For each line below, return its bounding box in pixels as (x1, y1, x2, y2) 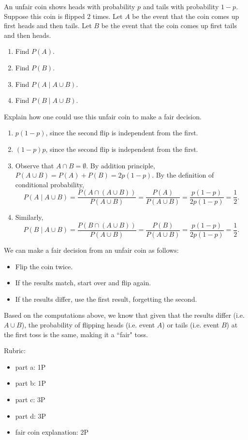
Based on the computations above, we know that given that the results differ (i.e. (4, 310, 245, 320)
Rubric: (4, 345, 26, 356)
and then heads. (4, 30, 51, 40)
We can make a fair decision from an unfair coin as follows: (4, 245, 179, 255)
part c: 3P (15, 394, 45, 404)
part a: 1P (15, 361, 46, 372)
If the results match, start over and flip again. (15, 277, 151, 288)
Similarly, (15, 212, 44, 222)
